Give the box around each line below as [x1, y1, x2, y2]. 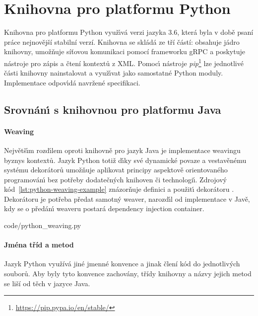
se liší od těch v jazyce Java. [4, 278, 90, 288]
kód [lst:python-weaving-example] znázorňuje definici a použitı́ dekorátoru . [4, 184, 234, 194]
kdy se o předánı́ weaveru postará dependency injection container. [4, 203, 204, 214]
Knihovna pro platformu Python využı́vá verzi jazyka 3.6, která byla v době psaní [4, 27, 254, 37]
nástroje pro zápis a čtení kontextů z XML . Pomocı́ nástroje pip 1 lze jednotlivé [4, 56, 244, 68]
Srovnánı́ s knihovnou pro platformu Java [4, 101, 221, 117]
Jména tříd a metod [4, 239, 74, 250]
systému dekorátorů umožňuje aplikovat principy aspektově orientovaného [4, 164, 228, 175]
